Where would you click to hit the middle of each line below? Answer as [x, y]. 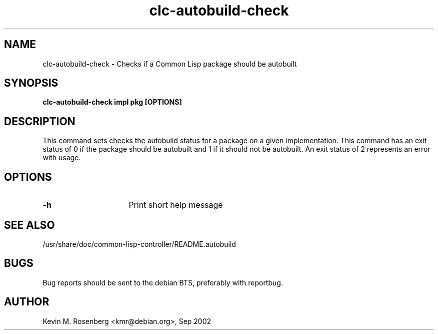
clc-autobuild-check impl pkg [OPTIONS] [112, 102]
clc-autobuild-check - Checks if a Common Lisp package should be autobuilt [170, 64]
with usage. [62, 158]
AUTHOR [27, 302]
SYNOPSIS [31, 83]
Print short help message [176, 205]
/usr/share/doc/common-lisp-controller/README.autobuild [139, 244]
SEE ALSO [29, 225]
